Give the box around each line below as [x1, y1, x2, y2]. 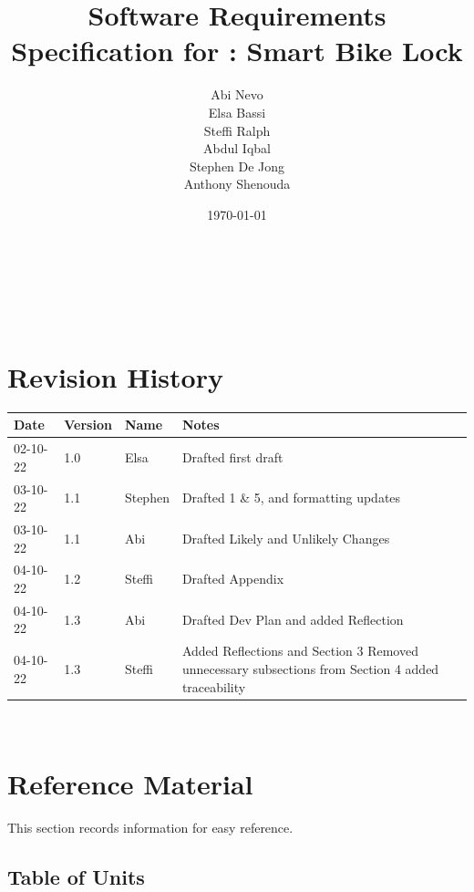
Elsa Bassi [208, 102, 266, 121]
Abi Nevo [211, 85, 263, 104]
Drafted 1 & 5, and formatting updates [181, 488, 401, 507]
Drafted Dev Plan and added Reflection [181, 609, 404, 628]
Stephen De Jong [189, 156, 285, 175]
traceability [181, 677, 246, 696]
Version [64, 415, 112, 434]
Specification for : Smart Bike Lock [11, 32, 463, 69]
